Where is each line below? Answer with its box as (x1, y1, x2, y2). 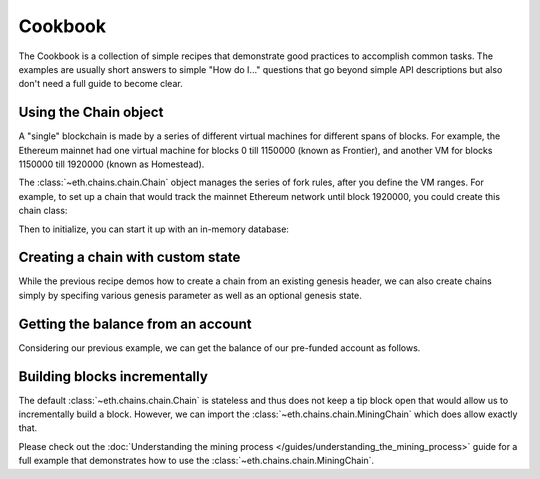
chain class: (18, 205, 68, 217)
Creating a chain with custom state (18, 249, 241, 266)
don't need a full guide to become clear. (18, 78, 184, 90)
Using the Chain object (18, 104, 164, 121)
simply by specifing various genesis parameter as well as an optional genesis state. (18, 289, 362, 301)
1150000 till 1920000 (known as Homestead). (18, 158, 205, 170)
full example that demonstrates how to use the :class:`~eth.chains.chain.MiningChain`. (18, 455, 375, 467)
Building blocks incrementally (18, 368, 209, 385)
